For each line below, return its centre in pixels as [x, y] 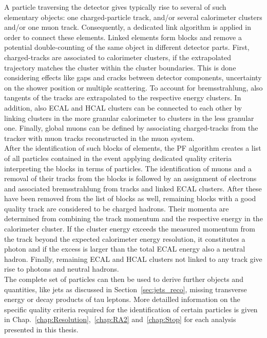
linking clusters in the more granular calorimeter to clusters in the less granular [129, 118]
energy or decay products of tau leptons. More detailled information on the [122, 299]
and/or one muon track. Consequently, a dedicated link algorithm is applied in [128, 27]
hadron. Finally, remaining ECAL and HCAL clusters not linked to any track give [133, 259]
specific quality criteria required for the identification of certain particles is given [131, 309]
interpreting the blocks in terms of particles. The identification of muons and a [128, 168]
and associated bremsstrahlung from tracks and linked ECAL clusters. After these [133, 188]
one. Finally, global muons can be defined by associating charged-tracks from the [131, 128]
